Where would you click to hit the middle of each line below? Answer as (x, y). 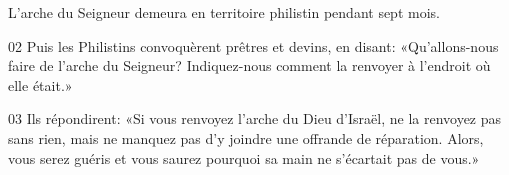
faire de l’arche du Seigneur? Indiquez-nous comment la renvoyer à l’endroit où (249, 65)
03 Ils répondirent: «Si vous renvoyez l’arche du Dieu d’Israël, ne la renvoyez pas (255, 118)
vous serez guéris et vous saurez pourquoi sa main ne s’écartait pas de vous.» (244, 157)
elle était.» (40, 84)
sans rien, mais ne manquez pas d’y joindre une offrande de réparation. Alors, (246, 137)
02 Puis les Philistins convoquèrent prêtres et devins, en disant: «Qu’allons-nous (253, 45)
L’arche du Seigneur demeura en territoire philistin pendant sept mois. (224, 12)
